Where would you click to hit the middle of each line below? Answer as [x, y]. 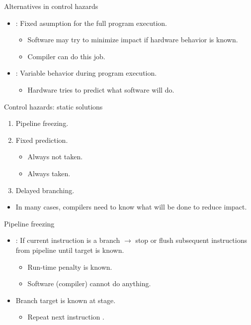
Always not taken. [55, 157]
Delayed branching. [45, 190]
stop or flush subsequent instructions [191, 240]
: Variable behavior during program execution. [86, 73]
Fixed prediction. [42, 140]
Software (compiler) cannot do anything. [89, 283]
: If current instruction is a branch [68, 240]
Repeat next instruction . [66, 317]
